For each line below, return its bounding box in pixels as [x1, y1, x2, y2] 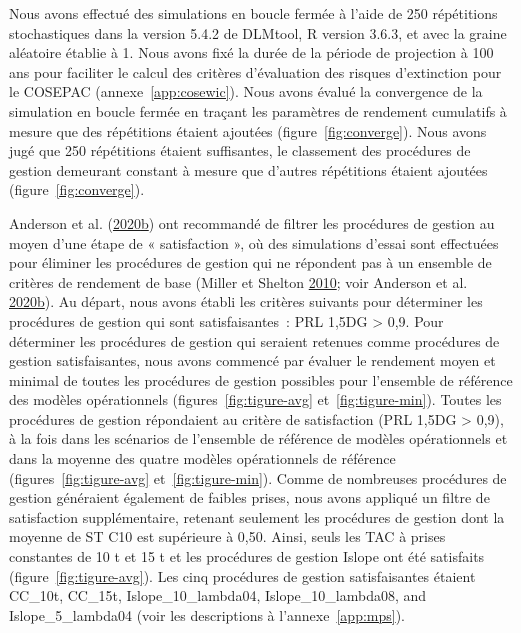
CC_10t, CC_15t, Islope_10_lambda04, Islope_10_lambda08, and [9, 585, 427, 606]
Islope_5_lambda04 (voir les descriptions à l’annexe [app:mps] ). [9, 604, 406, 625]
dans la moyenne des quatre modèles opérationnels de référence [9, 448, 396, 469]
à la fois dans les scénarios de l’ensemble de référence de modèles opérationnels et [9, 428, 508, 449]
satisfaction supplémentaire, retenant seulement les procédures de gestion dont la [9, 506, 505, 527]
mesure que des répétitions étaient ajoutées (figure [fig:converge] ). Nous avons [9, 120, 487, 141]
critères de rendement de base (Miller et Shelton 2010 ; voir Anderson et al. [9, 271, 468, 292]
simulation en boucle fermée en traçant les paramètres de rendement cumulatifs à [9, 100, 507, 121]
